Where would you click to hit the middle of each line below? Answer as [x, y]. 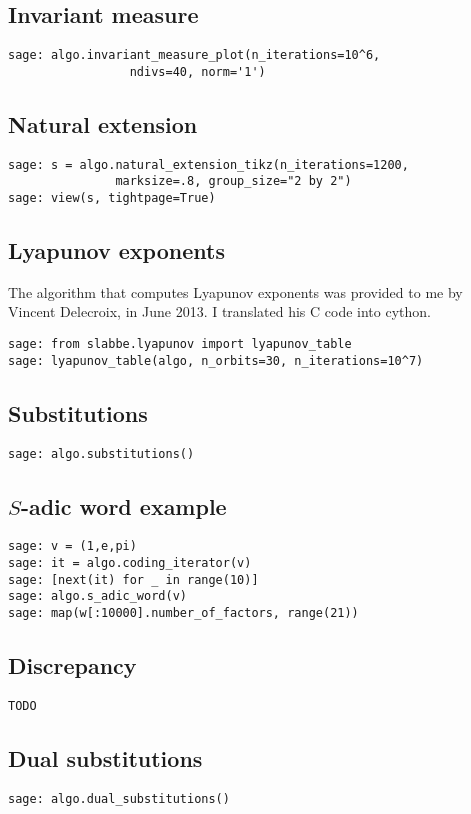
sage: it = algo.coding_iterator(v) [130, 563]
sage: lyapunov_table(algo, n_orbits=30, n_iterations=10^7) [216, 360]
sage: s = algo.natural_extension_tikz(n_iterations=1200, [208, 164]
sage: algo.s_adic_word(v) [97, 596]
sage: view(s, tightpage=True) [112, 198]
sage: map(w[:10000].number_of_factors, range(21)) [183, 613]
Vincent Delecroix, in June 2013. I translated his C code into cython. [219, 311]
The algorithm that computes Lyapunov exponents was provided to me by [235, 291]
